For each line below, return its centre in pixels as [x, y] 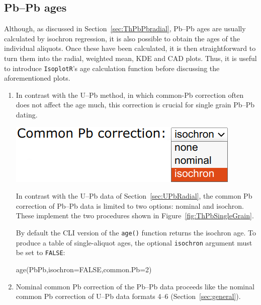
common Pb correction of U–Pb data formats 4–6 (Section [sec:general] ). [128, 296]
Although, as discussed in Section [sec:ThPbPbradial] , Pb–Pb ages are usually [125, 28]
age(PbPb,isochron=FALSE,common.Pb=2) [84, 269]
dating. [27, 115]
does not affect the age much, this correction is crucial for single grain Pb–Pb [135, 105]
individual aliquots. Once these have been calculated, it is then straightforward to [130, 48]
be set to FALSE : [40, 252]
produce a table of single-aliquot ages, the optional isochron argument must [134, 242]
